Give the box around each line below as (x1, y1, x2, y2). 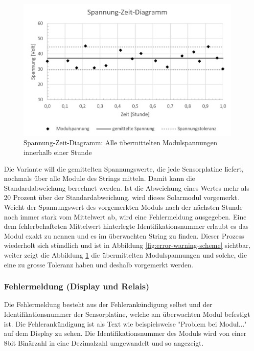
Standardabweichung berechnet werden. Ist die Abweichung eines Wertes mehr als (4, 182, 249, 193)
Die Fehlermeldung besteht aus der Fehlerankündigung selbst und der (4, 299, 212, 309)
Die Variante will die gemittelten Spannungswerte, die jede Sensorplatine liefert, (4, 163, 244, 174)
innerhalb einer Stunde (23, 147, 92, 157)
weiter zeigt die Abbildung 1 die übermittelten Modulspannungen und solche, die (4, 250, 247, 260)
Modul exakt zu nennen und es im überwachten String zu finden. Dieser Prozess (4, 230, 244, 241)
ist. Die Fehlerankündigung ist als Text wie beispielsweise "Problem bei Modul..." (4, 318, 247, 329)
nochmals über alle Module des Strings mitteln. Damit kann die (4, 173, 195, 183)
